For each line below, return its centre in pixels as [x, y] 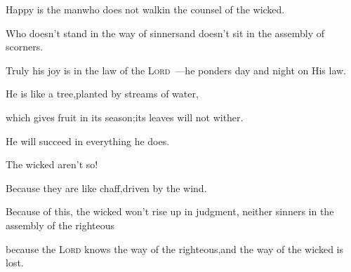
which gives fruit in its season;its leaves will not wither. [125, 117]
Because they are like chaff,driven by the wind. [106, 188]
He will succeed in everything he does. [88, 141]
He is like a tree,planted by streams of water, [102, 94]
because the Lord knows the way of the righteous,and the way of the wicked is [174, 249]
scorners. [25, 47]
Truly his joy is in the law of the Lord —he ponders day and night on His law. [176, 70]
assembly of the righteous [60, 225]
